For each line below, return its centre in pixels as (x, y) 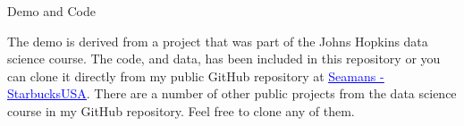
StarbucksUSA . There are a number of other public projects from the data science (232, 93)
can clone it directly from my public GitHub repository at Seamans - (196, 76)
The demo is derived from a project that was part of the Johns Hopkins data (218, 41)
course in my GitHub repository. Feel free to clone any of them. (181, 110)
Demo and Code (51, 11)
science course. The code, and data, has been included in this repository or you (224, 59)
